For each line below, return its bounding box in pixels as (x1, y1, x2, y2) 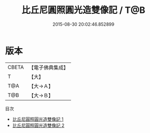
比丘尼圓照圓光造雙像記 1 (12, 116, 64, 122)
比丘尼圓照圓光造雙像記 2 (12, 122, 65, 128)
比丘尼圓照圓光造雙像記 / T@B (21, 4, 146, 16)
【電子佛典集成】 (28, 64, 69, 71)
